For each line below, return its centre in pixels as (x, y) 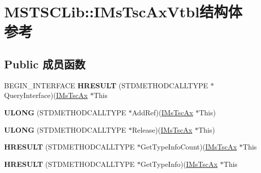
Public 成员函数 (45, 64)
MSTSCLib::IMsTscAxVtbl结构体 (123, 11)
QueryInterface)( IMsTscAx (46, 95)
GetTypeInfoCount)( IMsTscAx (189, 147)
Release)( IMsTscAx (162, 129)
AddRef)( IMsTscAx (163, 112)
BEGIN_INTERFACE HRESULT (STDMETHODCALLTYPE (106, 85)
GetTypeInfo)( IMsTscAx (179, 164)
